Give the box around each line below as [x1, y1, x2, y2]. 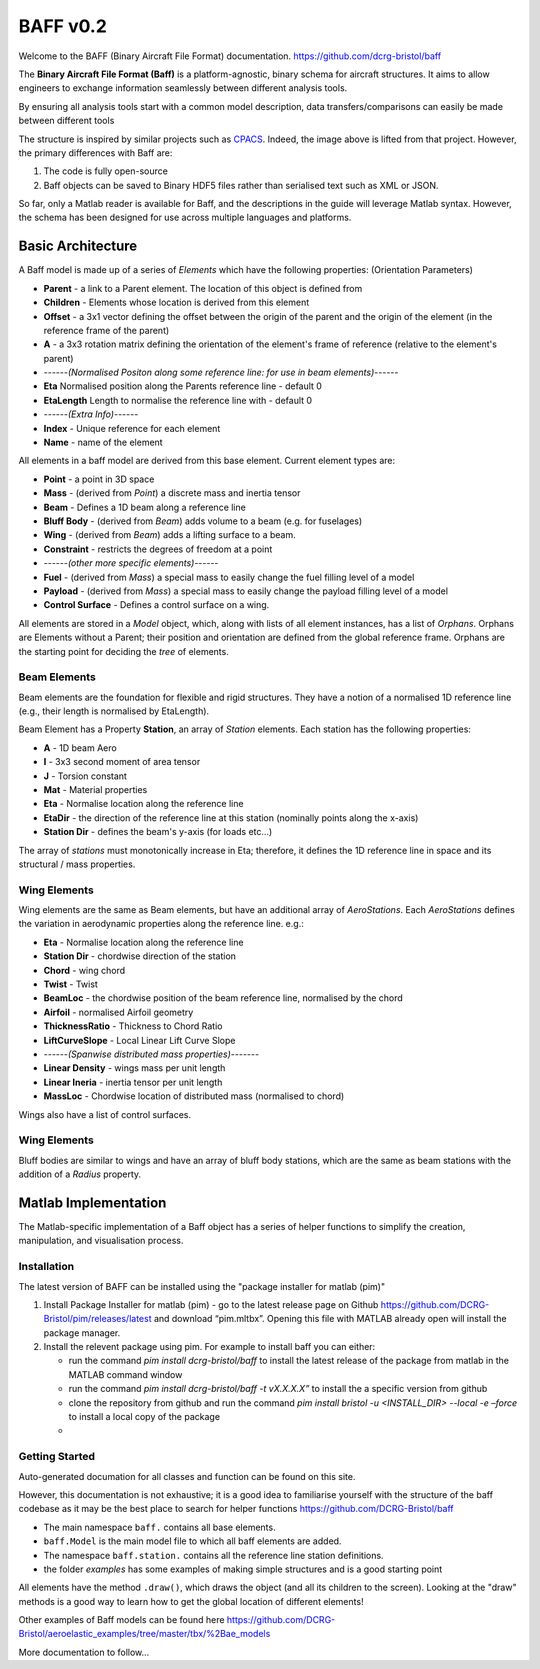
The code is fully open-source [43, 165, 169, 177]
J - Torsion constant [43, 770, 127, 782]
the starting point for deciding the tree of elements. [18, 645, 229, 657]
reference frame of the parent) [43, 324, 170, 336]
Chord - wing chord [43, 964, 126, 976]
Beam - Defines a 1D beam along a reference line [43, 501, 247, 513]
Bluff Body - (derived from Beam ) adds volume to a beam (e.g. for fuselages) [43, 515, 363, 527]
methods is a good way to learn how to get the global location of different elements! [18, 1595, 364, 1607]
